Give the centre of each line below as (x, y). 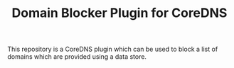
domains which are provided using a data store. (77, 57)
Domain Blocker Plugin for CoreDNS (119, 13)
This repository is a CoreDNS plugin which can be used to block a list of (113, 49)
